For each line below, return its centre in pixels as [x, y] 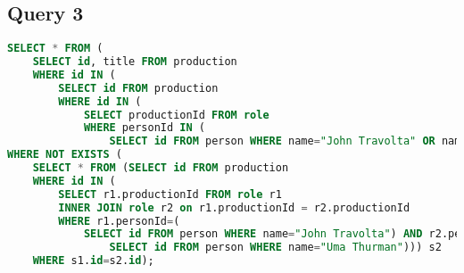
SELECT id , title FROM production [135, 62]
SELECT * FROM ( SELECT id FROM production [161, 168]
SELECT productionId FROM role [176, 115]
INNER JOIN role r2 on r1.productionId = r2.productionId [234, 207]
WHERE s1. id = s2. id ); [93, 261]
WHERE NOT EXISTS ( [65, 155]
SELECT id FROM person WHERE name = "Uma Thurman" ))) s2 [275, 248]
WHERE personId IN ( [144, 128]
